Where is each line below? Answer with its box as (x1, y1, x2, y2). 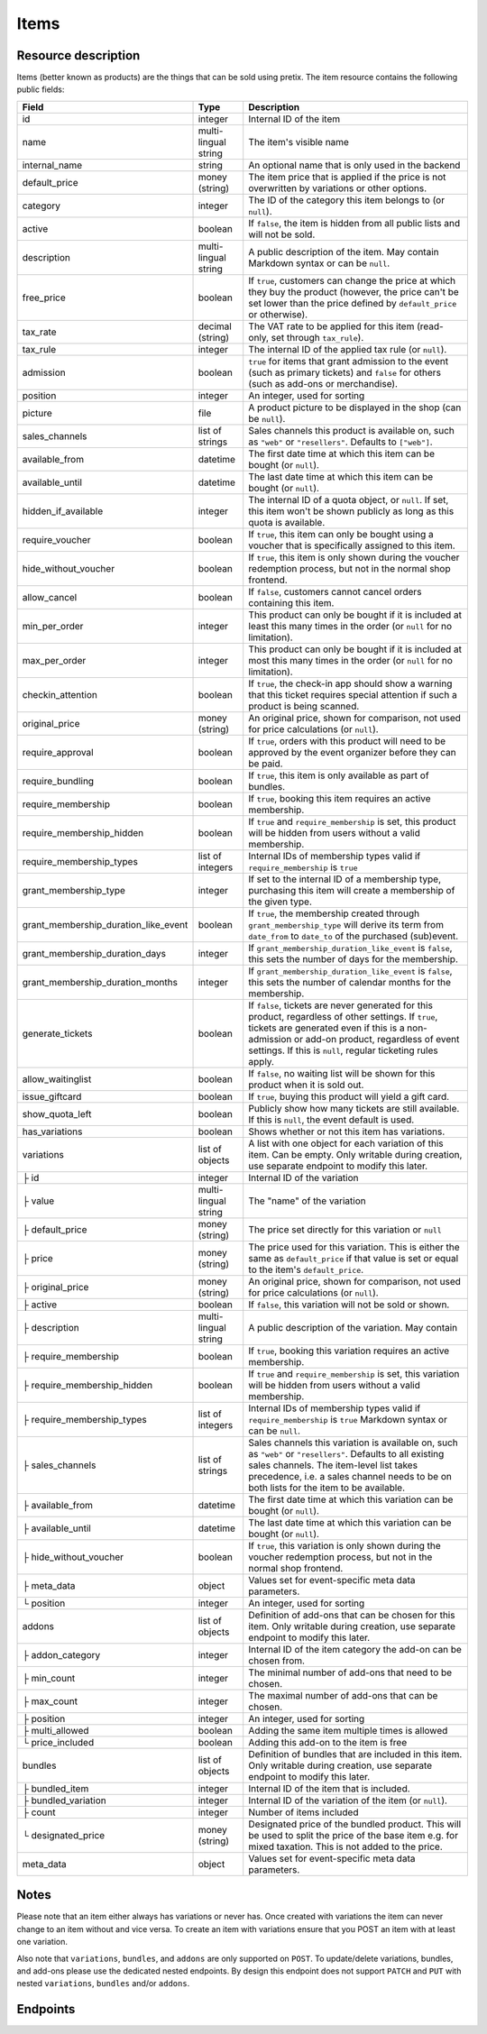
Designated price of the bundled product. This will (248, 1818, 462, 1830)
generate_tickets (22, 1027, 93, 1040)
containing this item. (248, 596, 335, 609)
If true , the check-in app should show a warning (248, 677, 453, 690)
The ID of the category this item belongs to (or (248, 194, 446, 206)
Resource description (16, 48, 141, 63)
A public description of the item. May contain (248, 245, 439, 258)
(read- (416, 320, 444, 333)
